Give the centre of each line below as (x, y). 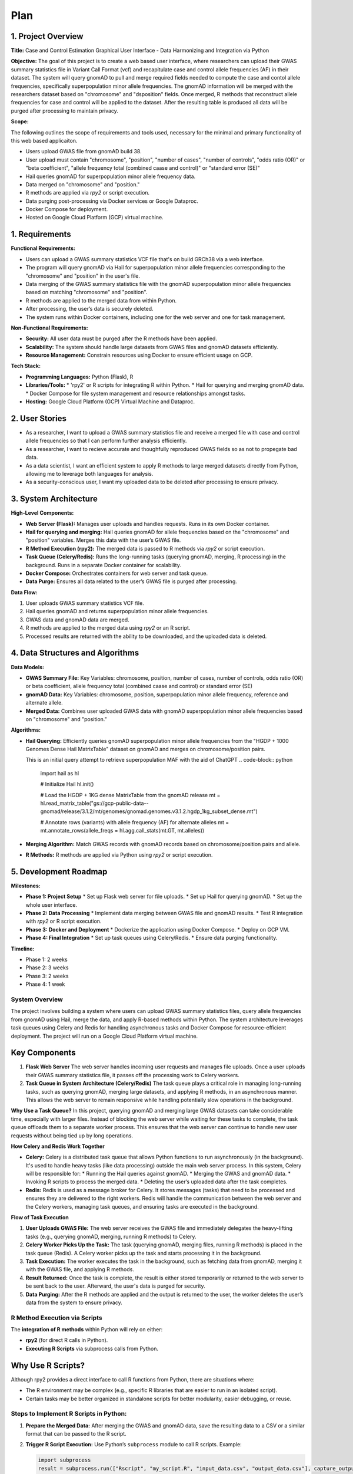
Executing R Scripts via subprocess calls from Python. (92, 1348)
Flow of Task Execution (40, 1218)
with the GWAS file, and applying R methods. (80, 1269)
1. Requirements (41, 234)
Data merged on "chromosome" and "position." (83, 184)
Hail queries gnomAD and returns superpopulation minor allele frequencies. (117, 611)
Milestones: (26, 886)
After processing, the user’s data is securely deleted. (89, 309)
